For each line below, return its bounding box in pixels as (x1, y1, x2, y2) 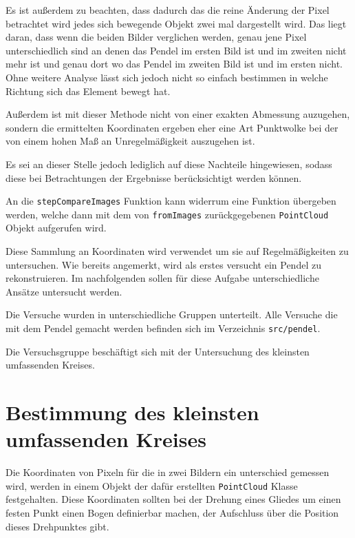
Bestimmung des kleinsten (6, 398, 259, 426)
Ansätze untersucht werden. (6, 284, 122, 298)
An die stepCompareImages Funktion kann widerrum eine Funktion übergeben (6, 194, 336, 208)
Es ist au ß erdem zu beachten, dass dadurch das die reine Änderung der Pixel (6, 3, 330, 17)
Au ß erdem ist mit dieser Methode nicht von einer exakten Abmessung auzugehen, (6, 107, 350, 121)
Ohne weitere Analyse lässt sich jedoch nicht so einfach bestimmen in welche (6, 70, 328, 84)
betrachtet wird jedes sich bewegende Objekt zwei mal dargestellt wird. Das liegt (6, 16, 347, 30)
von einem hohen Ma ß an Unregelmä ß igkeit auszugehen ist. (6, 134, 255, 148)
